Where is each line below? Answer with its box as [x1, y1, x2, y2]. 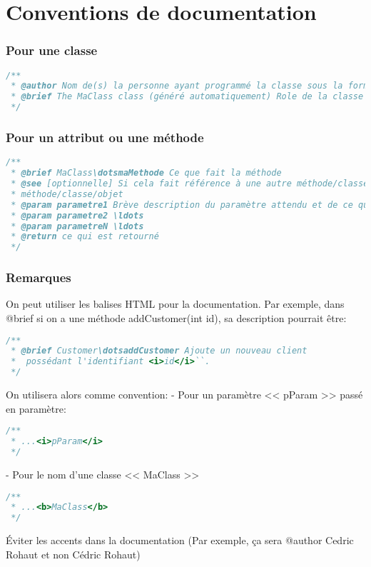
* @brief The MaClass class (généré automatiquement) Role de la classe [11, 91, 364, 102]
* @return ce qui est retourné [11, 231, 159, 242]
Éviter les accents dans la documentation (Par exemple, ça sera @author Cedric [6, 533, 354, 548]
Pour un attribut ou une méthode [6, 129, 204, 146]
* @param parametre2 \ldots [11, 210, 144, 221]
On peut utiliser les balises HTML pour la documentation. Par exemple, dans [6, 296, 345, 311]
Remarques [6, 269, 71, 286]
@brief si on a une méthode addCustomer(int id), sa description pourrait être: [6, 311, 347, 325]
